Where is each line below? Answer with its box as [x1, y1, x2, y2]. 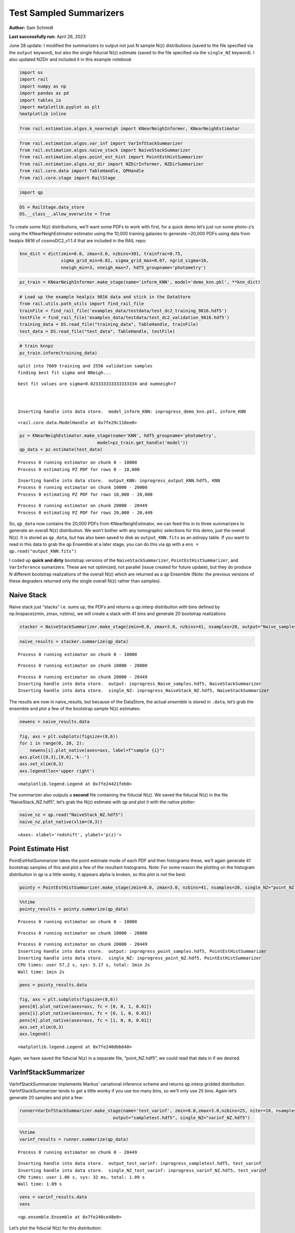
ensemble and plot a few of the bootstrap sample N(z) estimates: [9, 706, 141, 712]
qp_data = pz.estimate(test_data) [19, 447, 103, 452]
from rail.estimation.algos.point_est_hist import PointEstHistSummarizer [19, 154, 204, 160]
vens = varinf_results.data [19, 1194, 87, 1200]
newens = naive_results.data [19, 719, 90, 725]
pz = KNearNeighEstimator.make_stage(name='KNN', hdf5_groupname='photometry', [19, 433, 217, 438]
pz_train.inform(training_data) [19, 350, 98, 356]
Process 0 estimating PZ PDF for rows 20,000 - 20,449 [18, 509, 153, 515]
